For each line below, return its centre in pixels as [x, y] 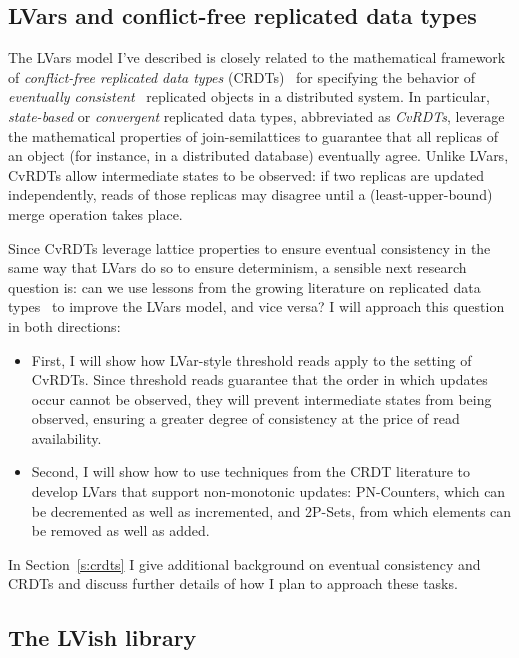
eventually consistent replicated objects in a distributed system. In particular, [249, 96]
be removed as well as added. [120, 530]
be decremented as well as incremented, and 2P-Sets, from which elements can [271, 510]
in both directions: [64, 325]
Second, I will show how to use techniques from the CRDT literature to [250, 471]
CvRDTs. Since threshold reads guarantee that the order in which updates [259, 379]
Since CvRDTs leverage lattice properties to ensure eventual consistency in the [249, 247]
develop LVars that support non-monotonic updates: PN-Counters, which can [268, 491]
